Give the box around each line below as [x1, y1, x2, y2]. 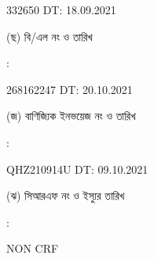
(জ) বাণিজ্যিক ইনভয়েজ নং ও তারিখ [6, 107, 136, 124]
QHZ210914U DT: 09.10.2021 [6, 160, 148, 177]
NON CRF [6, 240, 59, 257]
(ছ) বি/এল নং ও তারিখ [6, 28, 93, 44]
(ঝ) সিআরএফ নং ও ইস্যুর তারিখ [6, 187, 125, 204]
